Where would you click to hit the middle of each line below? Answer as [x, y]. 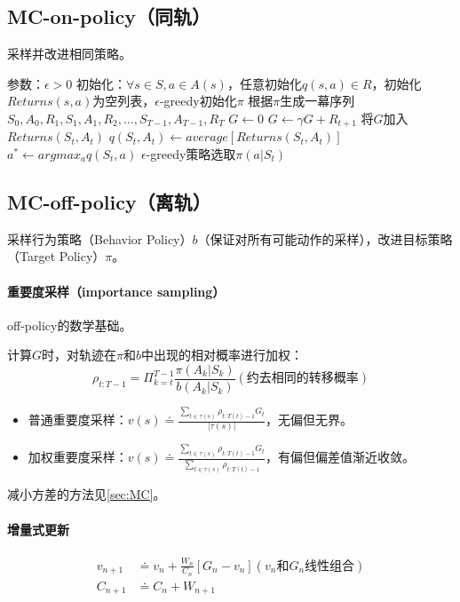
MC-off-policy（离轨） [109, 202]
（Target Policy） [56, 256]
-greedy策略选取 [191, 154]
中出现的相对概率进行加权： [222, 355]
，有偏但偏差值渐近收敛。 [341, 457]
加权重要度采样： [78, 457]
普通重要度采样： [78, 420]
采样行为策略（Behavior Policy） [100, 238]
